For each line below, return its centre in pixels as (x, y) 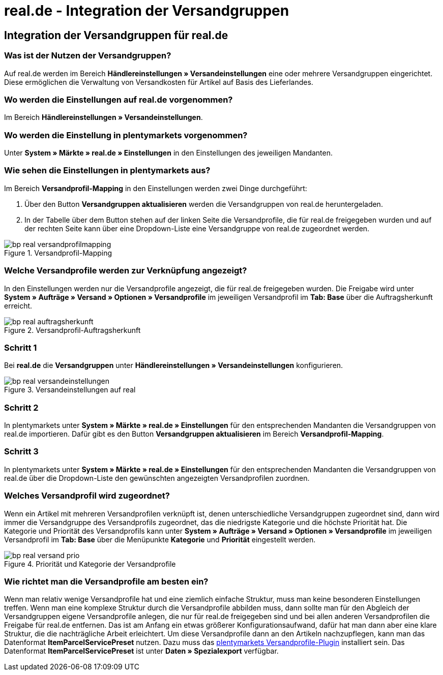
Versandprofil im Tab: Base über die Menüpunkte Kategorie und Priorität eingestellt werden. (160, 539)
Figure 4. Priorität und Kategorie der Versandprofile (90, 564)
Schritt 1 (21, 347)
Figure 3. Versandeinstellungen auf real (70, 390)
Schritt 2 (21, 407)
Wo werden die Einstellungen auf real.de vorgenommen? (119, 99)
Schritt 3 (21, 452)
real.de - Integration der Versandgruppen (147, 11)
